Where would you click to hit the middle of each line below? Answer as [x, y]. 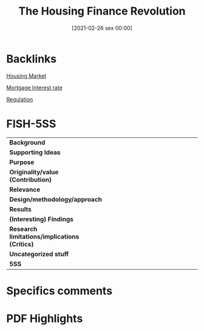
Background [27, 142]
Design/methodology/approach [56, 199]
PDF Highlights [45, 319]
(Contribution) [30, 179]
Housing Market [26, 76]
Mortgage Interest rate [34, 87]
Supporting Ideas [35, 152]
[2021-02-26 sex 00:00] [102, 28]
